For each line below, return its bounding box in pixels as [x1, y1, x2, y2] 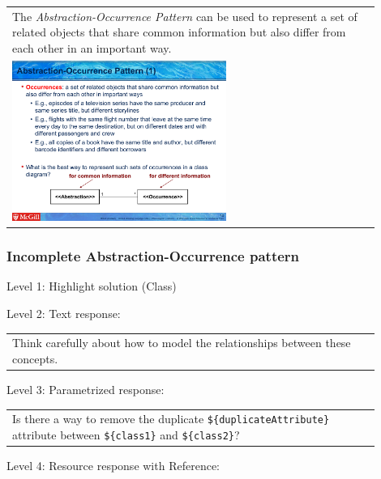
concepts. [12, 350, 58, 367]
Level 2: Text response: [6, 305, 121, 321]
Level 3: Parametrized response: [6, 381, 165, 398]
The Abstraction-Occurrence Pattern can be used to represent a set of [12, 7, 357, 24]
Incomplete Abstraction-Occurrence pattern [6, 246, 300, 266]
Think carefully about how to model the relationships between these [12, 334, 351, 351]
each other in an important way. [12, 39, 172, 56]
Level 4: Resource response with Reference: [6, 457, 220, 474]
